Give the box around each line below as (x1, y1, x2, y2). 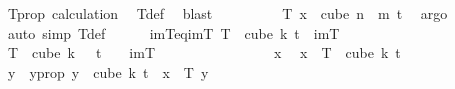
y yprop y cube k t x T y (7, 61, 209, 82)
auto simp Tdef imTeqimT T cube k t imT (7, 22, 340, 43)
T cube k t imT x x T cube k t (7, 42, 401, 63)
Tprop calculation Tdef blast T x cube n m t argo (7, 3, 448, 23)
